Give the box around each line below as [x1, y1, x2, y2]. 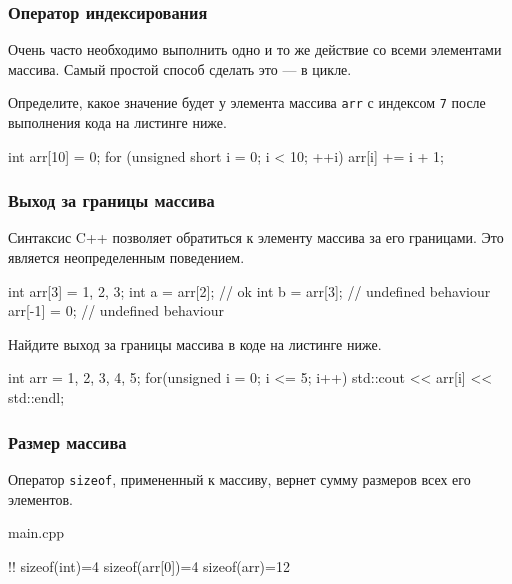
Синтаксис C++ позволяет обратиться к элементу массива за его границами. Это [8, 227, 504, 248]
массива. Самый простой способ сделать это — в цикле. [8, 58, 352, 79]
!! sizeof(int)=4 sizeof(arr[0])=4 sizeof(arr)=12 [8, 555, 290, 576]
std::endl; [8, 387, 65, 408]
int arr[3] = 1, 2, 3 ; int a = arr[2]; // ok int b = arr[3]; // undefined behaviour [8, 280, 491, 301]
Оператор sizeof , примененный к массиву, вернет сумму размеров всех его [8, 468, 471, 489]
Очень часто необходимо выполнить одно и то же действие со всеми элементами [8, 39, 502, 60]
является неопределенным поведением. [8, 247, 245, 268]
